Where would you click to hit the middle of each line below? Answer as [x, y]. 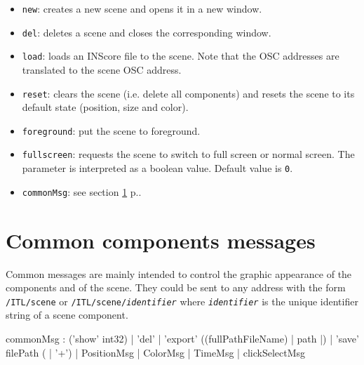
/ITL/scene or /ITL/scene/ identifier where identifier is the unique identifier [182, 301]
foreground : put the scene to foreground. [111, 130]
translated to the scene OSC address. [102, 69]
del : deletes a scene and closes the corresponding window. [147, 32]
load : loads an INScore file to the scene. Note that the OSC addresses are [181, 56]
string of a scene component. [67, 315]
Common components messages [161, 240]
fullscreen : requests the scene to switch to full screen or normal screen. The [188, 154]
